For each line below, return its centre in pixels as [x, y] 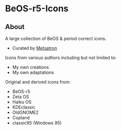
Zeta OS [20, 97]
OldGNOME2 [25, 112]
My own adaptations [33, 72]
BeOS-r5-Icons [37, 9]
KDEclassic [24, 107]
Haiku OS [22, 102]
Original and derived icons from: [38, 82]
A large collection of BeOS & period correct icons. [56, 38]
